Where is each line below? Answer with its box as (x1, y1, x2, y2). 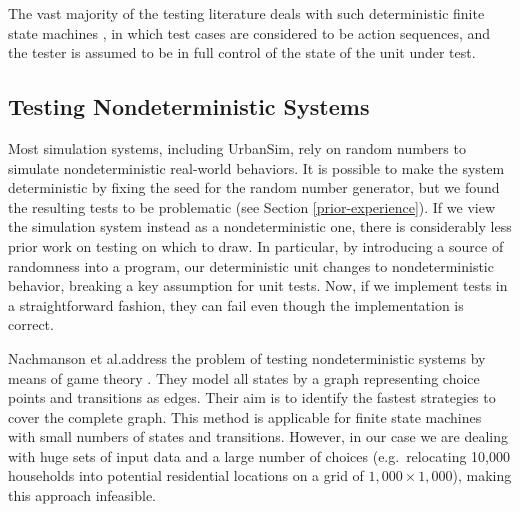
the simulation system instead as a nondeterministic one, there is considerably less (8, 216, 512, 237)
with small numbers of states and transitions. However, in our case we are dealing (8, 426, 509, 447)
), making (452, 465, 512, 486)
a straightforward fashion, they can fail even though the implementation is (8, 294, 464, 315)
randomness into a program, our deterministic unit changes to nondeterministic (8, 255, 494, 276)
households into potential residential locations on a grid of (8, 465, 364, 486)
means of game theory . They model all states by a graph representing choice (8, 367, 480, 388)
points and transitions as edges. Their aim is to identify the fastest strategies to (8, 387, 496, 408)
